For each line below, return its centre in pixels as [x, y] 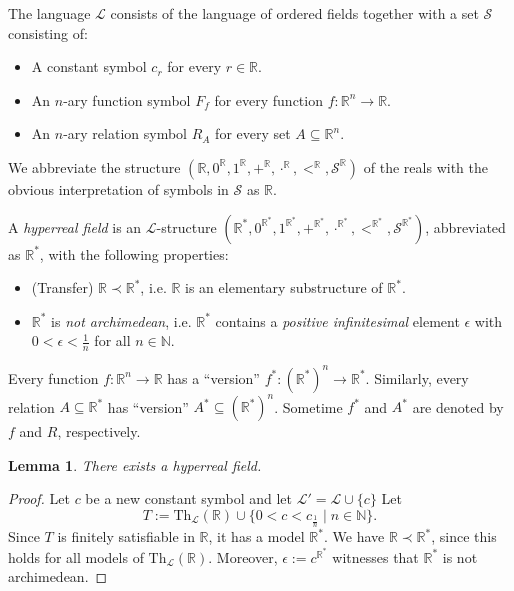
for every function [268, 99]
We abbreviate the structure [94, 166]
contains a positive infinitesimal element [337, 320]
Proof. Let [39, 498]
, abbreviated [465, 226]
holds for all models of [76, 556]
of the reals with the [425, 166]
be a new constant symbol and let [189, 498]
